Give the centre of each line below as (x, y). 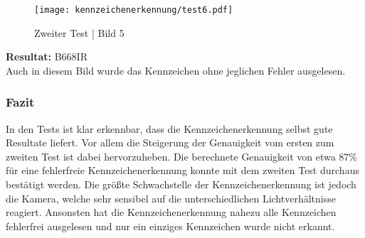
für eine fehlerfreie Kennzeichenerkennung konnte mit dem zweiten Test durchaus (182, 170)
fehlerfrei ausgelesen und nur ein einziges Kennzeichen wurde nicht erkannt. (170, 226)
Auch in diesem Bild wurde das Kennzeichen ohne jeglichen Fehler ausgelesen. (176, 70)
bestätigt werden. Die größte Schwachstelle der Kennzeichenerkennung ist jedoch (181, 184)
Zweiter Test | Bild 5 (79, 32)
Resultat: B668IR (47, 56)
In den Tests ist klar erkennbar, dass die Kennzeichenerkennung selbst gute (169, 128)
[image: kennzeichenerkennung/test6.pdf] (134, 10)
